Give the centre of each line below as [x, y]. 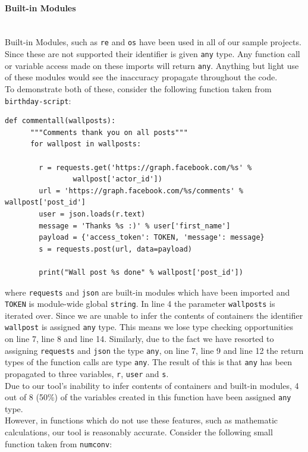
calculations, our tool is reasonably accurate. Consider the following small [139, 432]
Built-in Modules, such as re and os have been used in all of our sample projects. [153, 42]
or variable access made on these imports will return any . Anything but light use [152, 65]
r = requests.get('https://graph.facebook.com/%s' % [145, 167]
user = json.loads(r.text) [92, 214]
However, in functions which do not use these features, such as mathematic [141, 420]
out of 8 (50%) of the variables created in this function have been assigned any [148, 397]
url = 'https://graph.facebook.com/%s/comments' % [141, 191]
